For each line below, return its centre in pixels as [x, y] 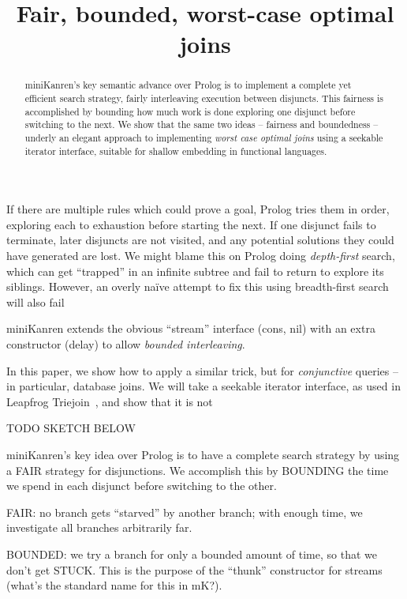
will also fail [35, 301]
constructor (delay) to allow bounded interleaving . [126, 344]
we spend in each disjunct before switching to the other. [142, 486]
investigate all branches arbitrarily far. [99, 527]
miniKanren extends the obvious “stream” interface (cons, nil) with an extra [191, 328]
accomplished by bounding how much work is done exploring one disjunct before [190, 111]
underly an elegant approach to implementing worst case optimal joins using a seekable [204, 137]
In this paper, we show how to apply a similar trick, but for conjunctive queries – [202, 370]
